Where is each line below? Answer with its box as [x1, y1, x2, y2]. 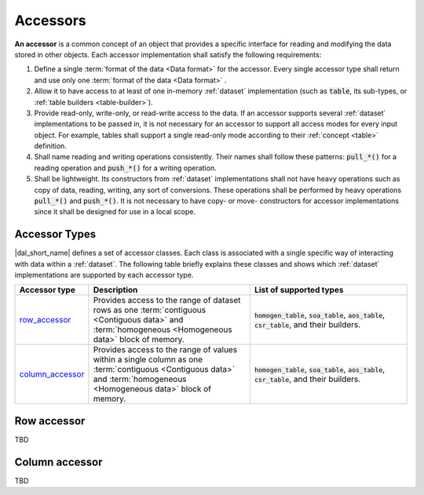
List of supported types [254, 285, 344, 296]
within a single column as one [93, 354, 203, 365]
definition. [34, 141, 67, 151]
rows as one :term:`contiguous [93, 304, 207, 315]
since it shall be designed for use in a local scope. [34, 207, 196, 217]
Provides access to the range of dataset [93, 295, 241, 306]
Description [93, 285, 138, 296]
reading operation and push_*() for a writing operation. [34, 163, 217, 173]
